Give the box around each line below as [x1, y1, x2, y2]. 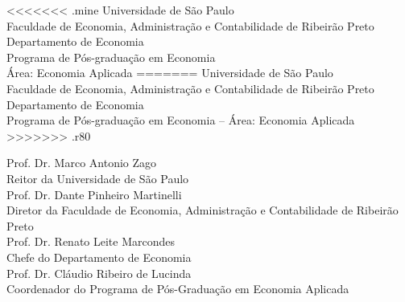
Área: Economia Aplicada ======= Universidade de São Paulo [6, 64, 333, 81]
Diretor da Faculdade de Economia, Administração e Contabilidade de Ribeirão [6, 202, 399, 218]
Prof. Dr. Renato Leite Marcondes [6, 233, 176, 250]
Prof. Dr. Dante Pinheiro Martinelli [6, 186, 182, 202]
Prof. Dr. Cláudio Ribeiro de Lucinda [6, 264, 192, 281]
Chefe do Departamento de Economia [6, 248, 192, 265]
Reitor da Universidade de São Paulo [6, 169, 189, 186]
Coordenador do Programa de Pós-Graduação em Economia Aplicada [6, 280, 349, 297]
